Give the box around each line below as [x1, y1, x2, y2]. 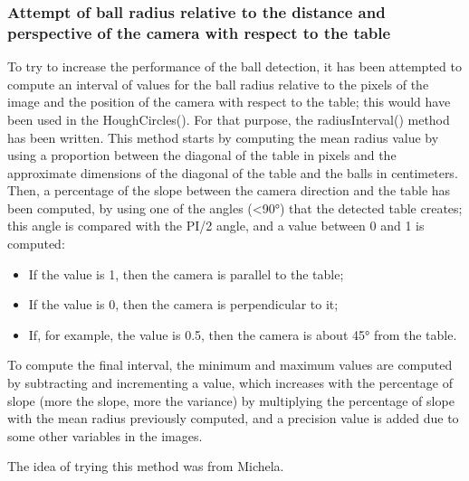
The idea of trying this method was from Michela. [7, 457, 284, 476]
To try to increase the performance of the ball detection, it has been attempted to [7, 57, 462, 76]
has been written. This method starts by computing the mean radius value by [7, 127, 439, 146]
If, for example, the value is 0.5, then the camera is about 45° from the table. [28, 325, 457, 344]
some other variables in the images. [7, 426, 203, 445]
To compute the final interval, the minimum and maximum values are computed [7, 355, 453, 374]
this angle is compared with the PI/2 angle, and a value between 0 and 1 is [7, 216, 425, 235]
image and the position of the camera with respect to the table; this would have [7, 92, 451, 111]
